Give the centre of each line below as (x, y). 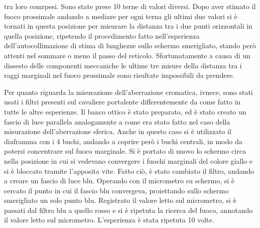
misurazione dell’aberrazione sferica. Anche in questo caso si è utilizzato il (118, 131)
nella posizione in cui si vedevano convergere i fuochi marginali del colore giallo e (128, 160)
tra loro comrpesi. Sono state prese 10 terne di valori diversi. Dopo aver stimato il (130, 6)
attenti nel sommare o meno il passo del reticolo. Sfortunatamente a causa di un (127, 55)
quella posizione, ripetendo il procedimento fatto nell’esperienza (102, 35)
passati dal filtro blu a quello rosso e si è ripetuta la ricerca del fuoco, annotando (128, 210)
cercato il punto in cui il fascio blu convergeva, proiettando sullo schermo (116, 190)
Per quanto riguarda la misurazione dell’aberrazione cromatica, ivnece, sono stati (128, 92)
